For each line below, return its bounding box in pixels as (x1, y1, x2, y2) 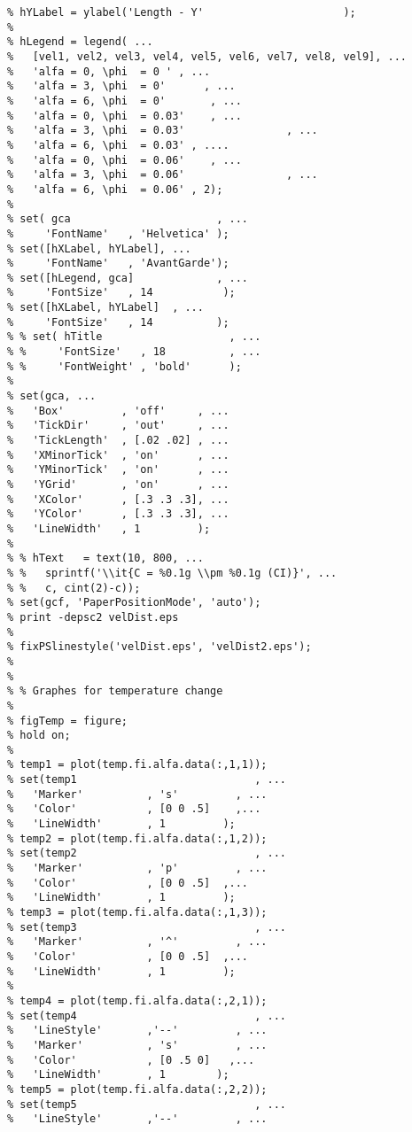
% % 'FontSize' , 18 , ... (7, 345, 261, 359)
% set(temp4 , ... (7, 1009, 286, 1022)
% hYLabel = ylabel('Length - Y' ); (7, 6, 356, 19)
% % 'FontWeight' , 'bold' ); (7, 360, 242, 373)
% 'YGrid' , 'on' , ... (7, 478, 229, 491)
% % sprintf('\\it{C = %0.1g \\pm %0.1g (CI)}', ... (7, 566, 338, 579)
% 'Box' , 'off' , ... (7, 404, 229, 417)
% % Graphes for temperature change (7, 685, 223, 698)
